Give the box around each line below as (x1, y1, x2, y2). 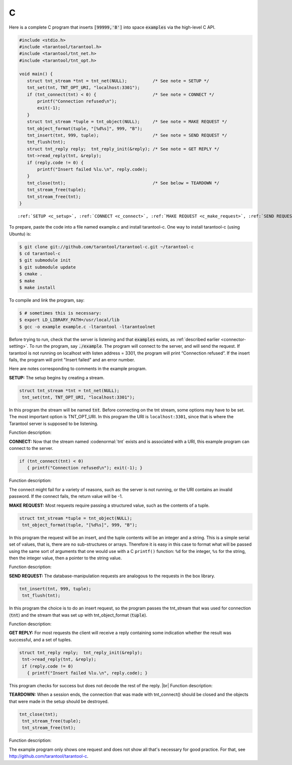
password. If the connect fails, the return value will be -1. (9, 494, 123, 499)
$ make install (19, 285, 55, 290)
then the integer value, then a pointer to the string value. (9, 555, 122, 561)
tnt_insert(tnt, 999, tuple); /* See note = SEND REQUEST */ (27, 133, 227, 138)
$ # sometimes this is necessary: (19, 310, 102, 316)
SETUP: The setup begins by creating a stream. (9, 374, 105, 380)
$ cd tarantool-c (19, 251, 61, 256)
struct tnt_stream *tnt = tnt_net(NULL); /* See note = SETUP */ (27, 78, 209, 84)
